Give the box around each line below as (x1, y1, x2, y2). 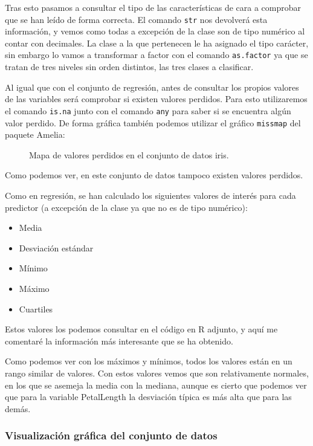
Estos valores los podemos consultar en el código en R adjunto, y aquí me (5, 323, 278, 335)
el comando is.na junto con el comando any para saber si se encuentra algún (5, 104, 291, 117)
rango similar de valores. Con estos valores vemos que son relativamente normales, (5, 366, 309, 379)
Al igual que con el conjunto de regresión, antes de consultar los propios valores (5, 80, 299, 93)
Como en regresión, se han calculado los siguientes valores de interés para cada (5, 189, 296, 201)
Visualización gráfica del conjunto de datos (5, 428, 218, 443)
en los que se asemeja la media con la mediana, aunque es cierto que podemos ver (5, 378, 307, 391)
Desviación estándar (19, 241, 94, 254)
